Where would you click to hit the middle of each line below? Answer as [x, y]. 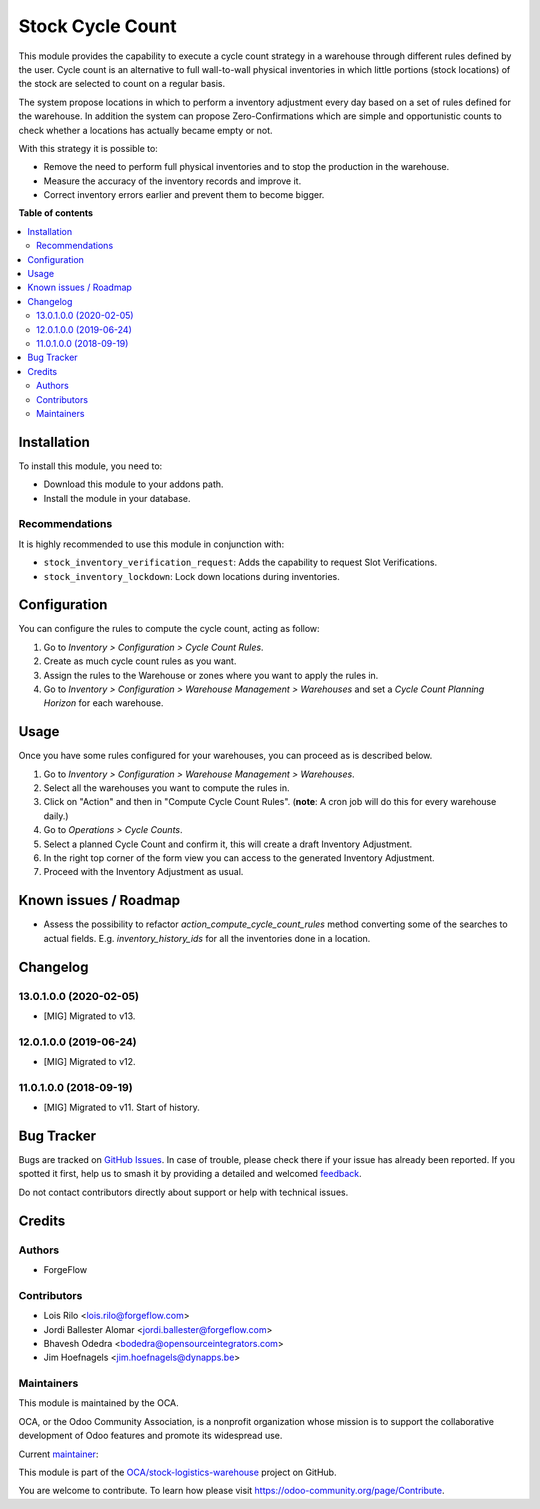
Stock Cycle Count [97, 26]
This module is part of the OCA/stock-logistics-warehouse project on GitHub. [177, 1472]
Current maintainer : [58, 1454]
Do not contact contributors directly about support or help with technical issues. [183, 1192]
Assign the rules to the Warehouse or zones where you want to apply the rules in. [211, 675]
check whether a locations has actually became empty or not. [146, 130]
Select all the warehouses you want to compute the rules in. [166, 788]
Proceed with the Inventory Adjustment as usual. [143, 872]
